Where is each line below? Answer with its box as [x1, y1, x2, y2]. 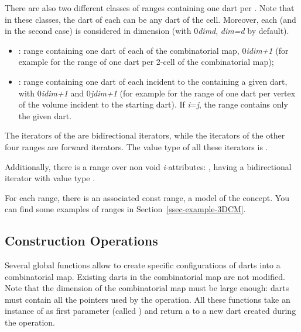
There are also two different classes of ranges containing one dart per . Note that [5, 2, 295, 13]
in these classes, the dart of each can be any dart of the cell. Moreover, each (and [5, 13, 296, 25]
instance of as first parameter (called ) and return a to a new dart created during [5, 305, 296, 317]
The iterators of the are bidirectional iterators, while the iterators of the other [5, 129, 285, 141]
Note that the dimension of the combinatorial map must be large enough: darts [5, 282, 289, 294]
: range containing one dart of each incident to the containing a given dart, [18, 75, 288, 87]
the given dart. [18, 109, 72, 122]
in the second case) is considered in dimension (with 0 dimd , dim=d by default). [5, 25, 289, 37]
